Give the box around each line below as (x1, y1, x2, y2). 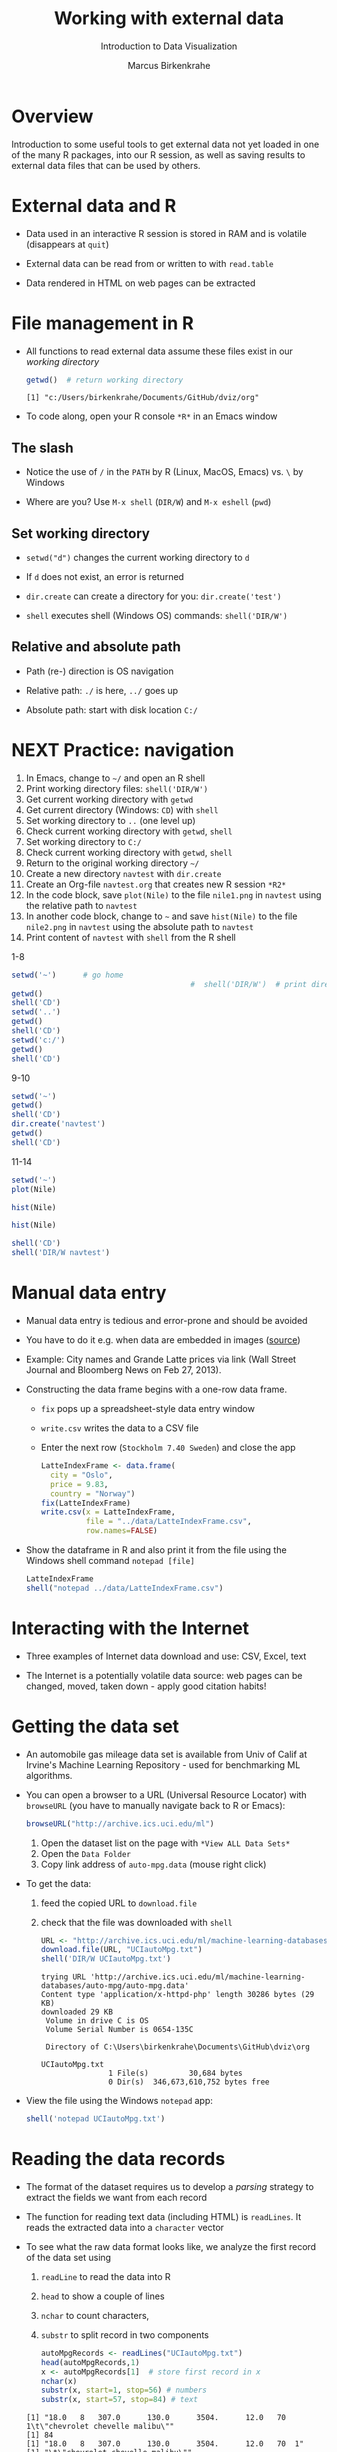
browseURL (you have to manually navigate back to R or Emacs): (25, 1799, 286, 1811)
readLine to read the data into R (40, 2270, 171, 2282)
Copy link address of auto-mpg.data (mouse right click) (40, 1858, 267, 1870)
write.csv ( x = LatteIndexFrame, (40, 1507, 176, 1517)
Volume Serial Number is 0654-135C (45, 2025, 194, 2035)
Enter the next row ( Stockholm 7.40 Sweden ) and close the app (40, 1442, 296, 1453)
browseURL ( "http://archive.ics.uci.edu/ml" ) (25, 1818, 215, 1829)
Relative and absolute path (11, 638, 181, 656)
